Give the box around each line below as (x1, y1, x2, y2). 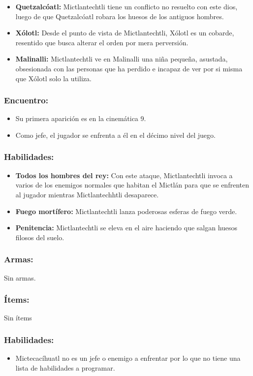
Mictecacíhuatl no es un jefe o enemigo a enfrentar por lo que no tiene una (15, 353, 241, 363)
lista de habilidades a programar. (15, 362, 115, 373)
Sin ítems (4, 313, 32, 323)
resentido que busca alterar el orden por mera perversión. (15, 37, 189, 47)
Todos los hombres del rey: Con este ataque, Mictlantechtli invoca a (15, 170, 233, 180)
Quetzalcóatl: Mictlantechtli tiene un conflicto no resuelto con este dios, (15, 1, 238, 11)
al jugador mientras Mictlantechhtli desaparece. (15, 189, 159, 199)
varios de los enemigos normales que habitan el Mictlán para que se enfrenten (15, 180, 249, 190)
